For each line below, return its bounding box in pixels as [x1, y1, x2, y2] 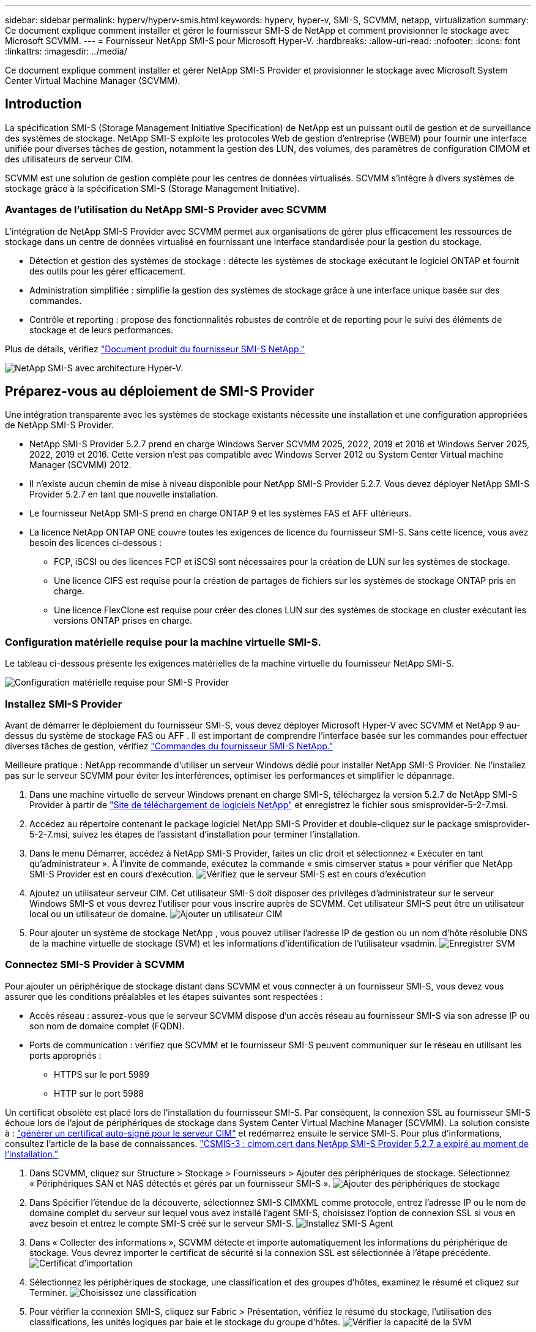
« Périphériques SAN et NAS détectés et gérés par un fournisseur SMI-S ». [29, 1178, 331, 1189]
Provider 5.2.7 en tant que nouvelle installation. [29, 489, 218, 500]
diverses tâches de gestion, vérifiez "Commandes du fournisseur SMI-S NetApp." [5, 740, 333, 751]
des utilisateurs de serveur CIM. [5, 153, 133, 164]
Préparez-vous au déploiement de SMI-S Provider [5, 384, 315, 399]
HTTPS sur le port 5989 [54, 1069, 150, 1080]
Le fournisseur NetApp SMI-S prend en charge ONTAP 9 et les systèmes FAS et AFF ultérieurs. [29, 508, 412, 519]
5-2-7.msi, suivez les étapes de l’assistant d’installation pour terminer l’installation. [29, 828, 360, 839]
